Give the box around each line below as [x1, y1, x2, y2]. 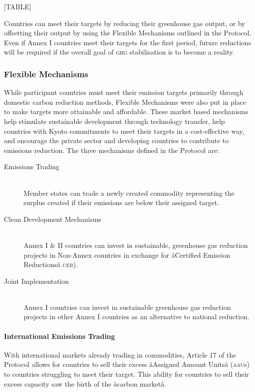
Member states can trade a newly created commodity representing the [24, 187, 234, 198]
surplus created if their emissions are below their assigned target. [24, 197, 219, 208]
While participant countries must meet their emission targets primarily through [4, 87, 244, 97]
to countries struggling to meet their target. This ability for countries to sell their [4, 369, 249, 379]
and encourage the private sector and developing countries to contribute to [4, 135, 229, 146]
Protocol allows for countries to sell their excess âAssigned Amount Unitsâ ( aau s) [4, 359, 250, 369]
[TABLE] [4, 1, 31, 11]
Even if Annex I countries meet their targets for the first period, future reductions [4, 37, 251, 47]
